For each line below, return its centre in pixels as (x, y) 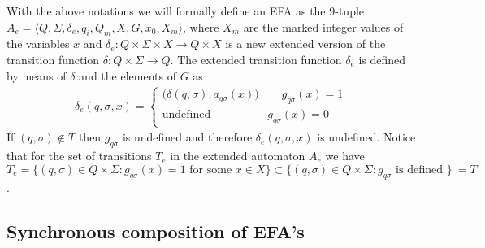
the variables (38, 44)
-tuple (350, 11)
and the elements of (128, 75)
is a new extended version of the (305, 44)
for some (211, 170)
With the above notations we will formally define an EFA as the (166, 11)
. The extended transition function (256, 59)
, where (201, 26)
